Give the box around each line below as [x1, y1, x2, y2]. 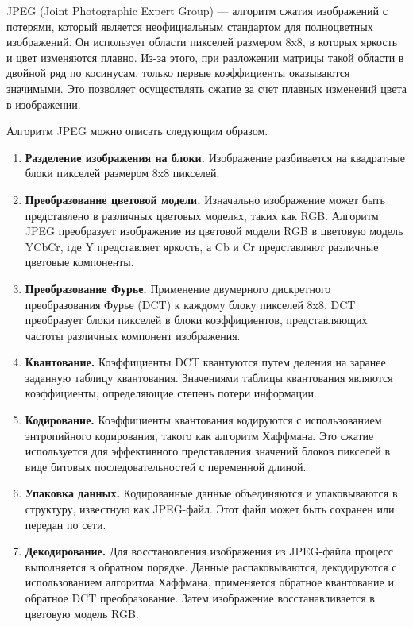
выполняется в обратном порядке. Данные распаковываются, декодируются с [25, 558, 397, 575]
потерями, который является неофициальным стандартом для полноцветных [6, 17, 373, 34]
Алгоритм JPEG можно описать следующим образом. [6, 122, 268, 139]
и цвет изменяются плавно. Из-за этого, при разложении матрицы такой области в [6, 48, 404, 65]
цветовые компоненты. [25, 254, 134, 270]
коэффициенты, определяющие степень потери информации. [25, 385, 317, 401]
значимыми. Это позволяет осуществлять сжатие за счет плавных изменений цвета [6, 79, 407, 96]
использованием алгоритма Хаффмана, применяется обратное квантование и [25, 574, 394, 590]
